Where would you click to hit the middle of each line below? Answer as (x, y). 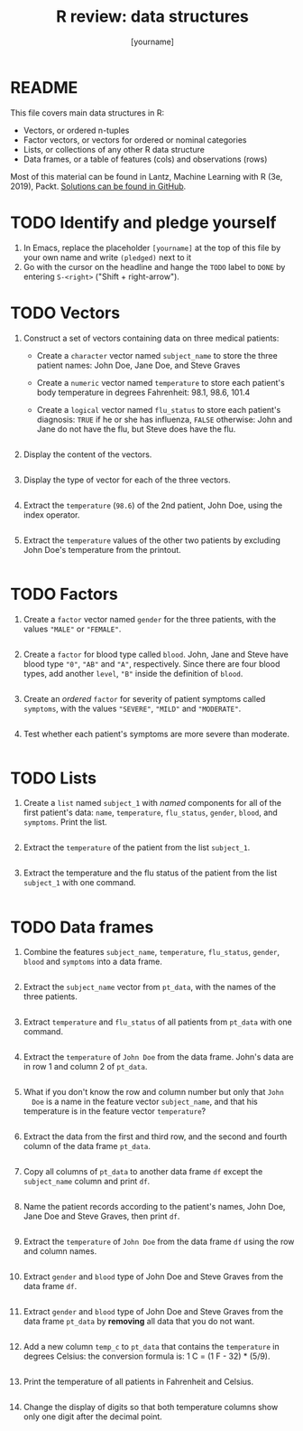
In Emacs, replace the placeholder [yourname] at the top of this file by (152, 248)
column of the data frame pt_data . (87, 1146)
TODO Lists (54, 778)
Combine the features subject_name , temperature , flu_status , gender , (151, 952)
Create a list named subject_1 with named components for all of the (152, 803)
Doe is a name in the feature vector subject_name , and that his (145, 1102)
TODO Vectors (65, 313)
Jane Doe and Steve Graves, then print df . (101, 1216)
